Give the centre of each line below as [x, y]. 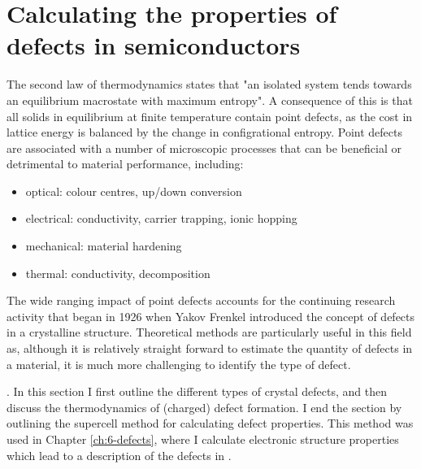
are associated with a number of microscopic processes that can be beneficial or [204, 148]
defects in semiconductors [154, 45]
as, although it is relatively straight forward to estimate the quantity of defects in [210, 348]
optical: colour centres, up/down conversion [134, 191]
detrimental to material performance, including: [125, 164]
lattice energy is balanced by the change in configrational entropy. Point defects [204, 132]
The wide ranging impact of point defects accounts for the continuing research [201, 300]
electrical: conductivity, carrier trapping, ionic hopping [161, 218]
